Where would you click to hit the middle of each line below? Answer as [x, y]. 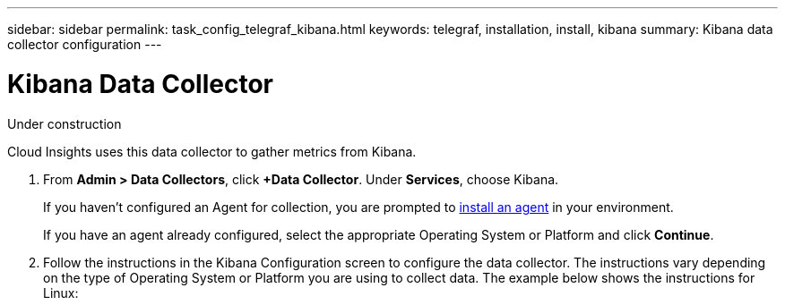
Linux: [61, 292]
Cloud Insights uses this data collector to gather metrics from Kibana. [212, 151]
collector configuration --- [85, 44]
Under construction [65, 123]
